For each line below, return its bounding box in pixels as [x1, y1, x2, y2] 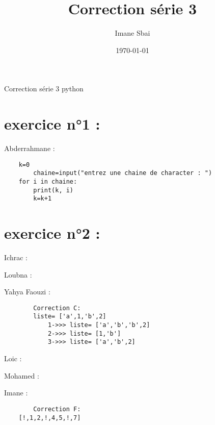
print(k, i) [33, 186, 74, 194]
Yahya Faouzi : [4, 286, 50, 297]
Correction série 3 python [4, 83, 84, 94]
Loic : [4, 353, 22, 364]
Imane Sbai [115, 28, 150, 38]
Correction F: [33, 405, 81, 413]
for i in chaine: [18, 178, 77, 185]
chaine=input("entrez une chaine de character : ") [33, 169, 212, 177]
